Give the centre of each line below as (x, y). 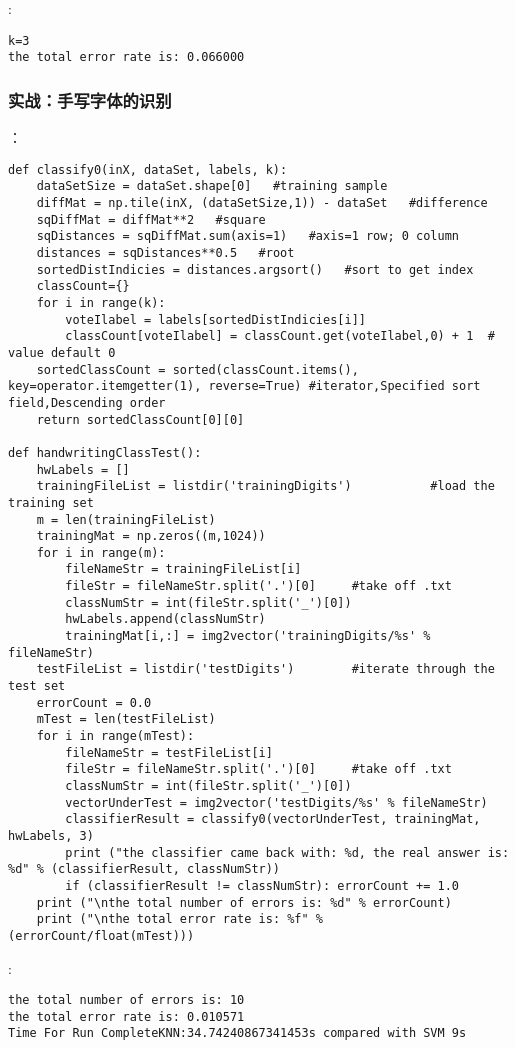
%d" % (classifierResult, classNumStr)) (144, 869)
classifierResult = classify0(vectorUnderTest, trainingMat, (273, 819)
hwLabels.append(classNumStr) (165, 619)
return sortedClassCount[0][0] (140, 419)
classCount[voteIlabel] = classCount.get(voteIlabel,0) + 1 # (280, 336)
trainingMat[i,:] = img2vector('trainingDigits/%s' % (248, 636)
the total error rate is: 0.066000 (126, 57)
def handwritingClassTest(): (105, 452)
